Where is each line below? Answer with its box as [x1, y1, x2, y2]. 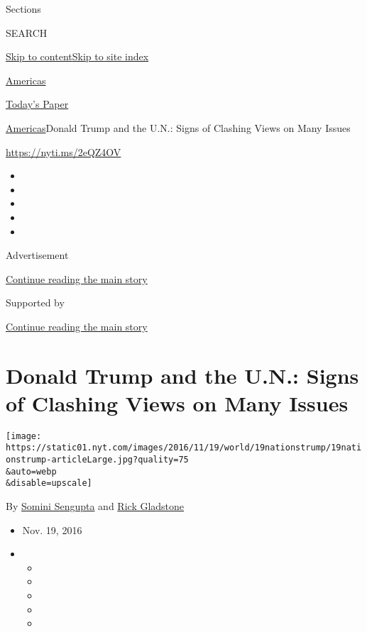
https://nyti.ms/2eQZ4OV [6, 144, 121, 159]
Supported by [6, 295, 65, 310]
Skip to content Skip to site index [6, 49, 149, 64]
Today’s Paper [6, 96, 69, 111]
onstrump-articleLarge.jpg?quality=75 [6, 455, 189, 465]
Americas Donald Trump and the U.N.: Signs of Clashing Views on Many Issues [6, 120, 351, 135]
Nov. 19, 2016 [22, 522, 82, 537]
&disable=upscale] [6, 478, 92, 489]
